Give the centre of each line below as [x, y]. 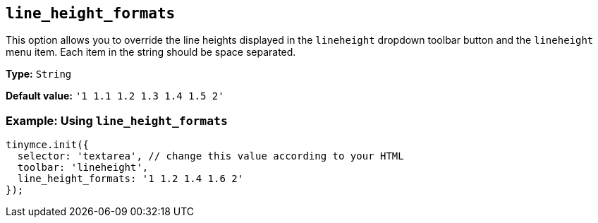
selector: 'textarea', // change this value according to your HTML [210, 156]
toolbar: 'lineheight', [83, 168]
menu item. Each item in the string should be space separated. [151, 52]
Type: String [39, 74]
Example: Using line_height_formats [117, 120]
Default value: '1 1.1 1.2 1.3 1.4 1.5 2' [115, 96]
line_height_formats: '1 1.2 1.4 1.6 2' [130, 179]
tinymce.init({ [48, 145]
